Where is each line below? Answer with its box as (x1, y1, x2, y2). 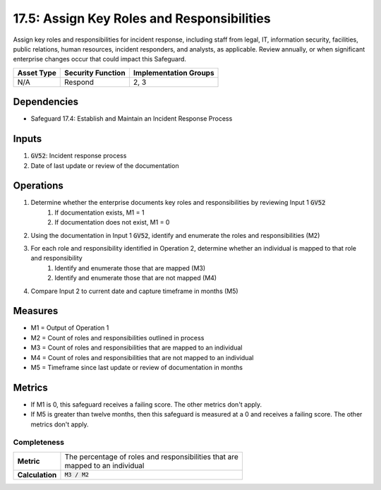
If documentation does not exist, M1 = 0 (54, 218, 170, 227)
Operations (13, 180, 64, 192)
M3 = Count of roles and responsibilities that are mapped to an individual (30, 343, 243, 352)
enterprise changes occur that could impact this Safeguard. (13, 55, 187, 64)
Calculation (17, 470, 57, 479)
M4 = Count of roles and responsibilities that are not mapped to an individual (30, 353, 254, 361)
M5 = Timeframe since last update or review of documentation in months (30, 364, 243, 372)
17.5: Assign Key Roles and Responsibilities (13, 11, 271, 26)
